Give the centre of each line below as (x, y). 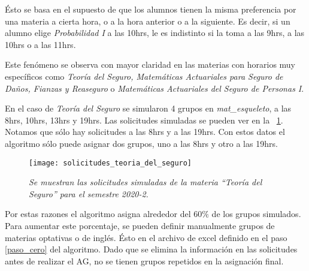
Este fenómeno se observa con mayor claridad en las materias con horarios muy (150, 64)
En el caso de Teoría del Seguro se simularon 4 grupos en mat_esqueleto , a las (148, 108)
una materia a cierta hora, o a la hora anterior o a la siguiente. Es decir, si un (148, 21)
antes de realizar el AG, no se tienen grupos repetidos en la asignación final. (144, 261)
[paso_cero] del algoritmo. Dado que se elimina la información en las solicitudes (151, 249)
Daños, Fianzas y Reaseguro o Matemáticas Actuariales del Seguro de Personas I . (154, 88)
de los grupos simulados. (256, 214)
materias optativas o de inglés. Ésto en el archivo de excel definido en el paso (146, 237)
